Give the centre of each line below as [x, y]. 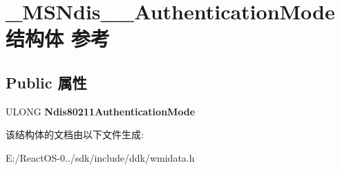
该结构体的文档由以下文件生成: [75, 134]
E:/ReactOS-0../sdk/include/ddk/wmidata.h [100, 157]
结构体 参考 [58, 38]
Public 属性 [46, 82]
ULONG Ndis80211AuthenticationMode [101, 111]
